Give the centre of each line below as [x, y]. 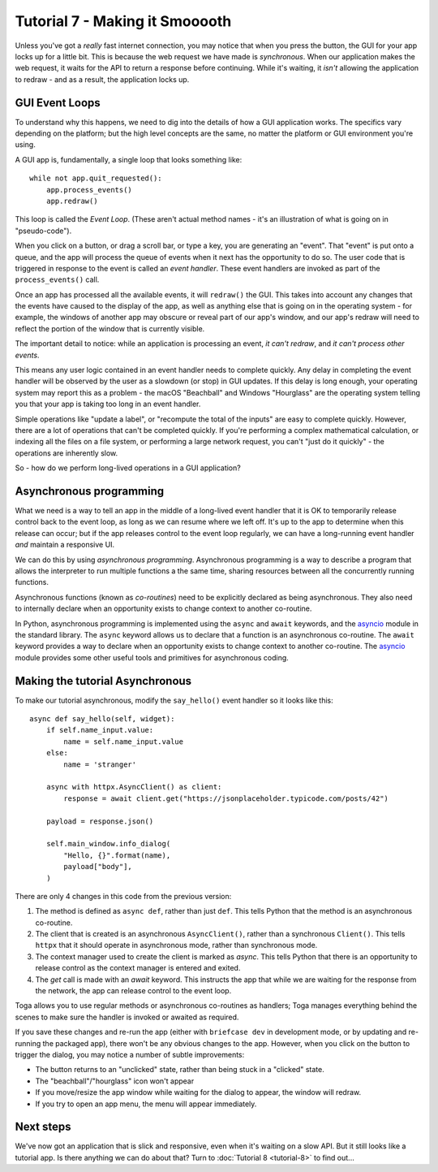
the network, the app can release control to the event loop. [133, 991]
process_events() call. [57, 279]
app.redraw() [72, 201]
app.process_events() [89, 190]
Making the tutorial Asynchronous [103, 681]
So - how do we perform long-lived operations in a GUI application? [128, 468]
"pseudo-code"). [43, 231]
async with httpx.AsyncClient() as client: [134, 787]
